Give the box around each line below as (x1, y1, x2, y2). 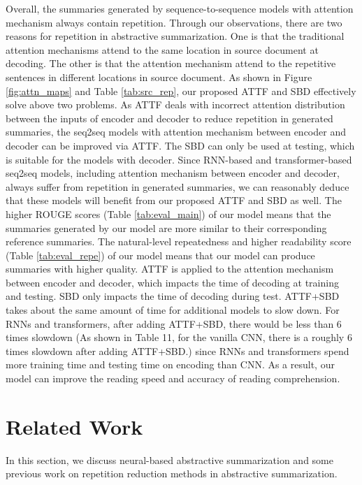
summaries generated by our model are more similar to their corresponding (6, 220, 327, 235)
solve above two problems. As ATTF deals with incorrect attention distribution (6, 97, 345, 112)
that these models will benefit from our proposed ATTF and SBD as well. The (6, 193, 342, 208)
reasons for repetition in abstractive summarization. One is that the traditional (6, 29, 345, 43)
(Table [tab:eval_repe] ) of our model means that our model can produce (6, 247, 315, 262)
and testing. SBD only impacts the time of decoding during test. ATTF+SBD (6, 289, 340, 303)
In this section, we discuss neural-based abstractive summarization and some (6, 452, 333, 467)
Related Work (6, 412, 143, 440)
